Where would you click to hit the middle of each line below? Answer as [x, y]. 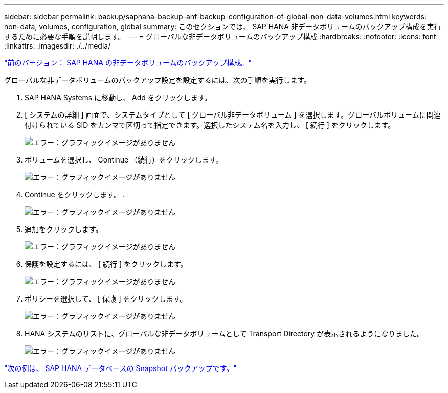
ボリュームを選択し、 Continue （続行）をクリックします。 [124, 160]
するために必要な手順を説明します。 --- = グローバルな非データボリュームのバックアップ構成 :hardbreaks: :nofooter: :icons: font [220, 37]
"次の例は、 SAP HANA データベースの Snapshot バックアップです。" [120, 368]
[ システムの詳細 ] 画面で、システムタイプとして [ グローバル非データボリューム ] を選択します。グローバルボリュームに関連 [233, 115]
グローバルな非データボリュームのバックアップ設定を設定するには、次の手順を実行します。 [158, 80]
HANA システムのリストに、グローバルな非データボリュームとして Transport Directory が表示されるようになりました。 [225, 333]
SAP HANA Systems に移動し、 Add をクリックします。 [118, 97]
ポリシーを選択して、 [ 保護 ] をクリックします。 [106, 299]
